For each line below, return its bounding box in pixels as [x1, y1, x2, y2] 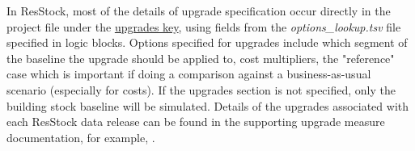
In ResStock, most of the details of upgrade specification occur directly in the [6, 2, 391, 19]
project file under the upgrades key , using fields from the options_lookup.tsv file [6, 18, 401, 35]
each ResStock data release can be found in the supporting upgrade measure [6, 113, 385, 130]
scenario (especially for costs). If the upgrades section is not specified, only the [6, 81, 396, 98]
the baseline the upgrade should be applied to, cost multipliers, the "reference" [6, 49, 395, 66]
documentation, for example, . [6, 128, 155, 145]
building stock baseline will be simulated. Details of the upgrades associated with [6, 97, 409, 114]
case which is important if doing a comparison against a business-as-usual [6, 65, 371, 82]
